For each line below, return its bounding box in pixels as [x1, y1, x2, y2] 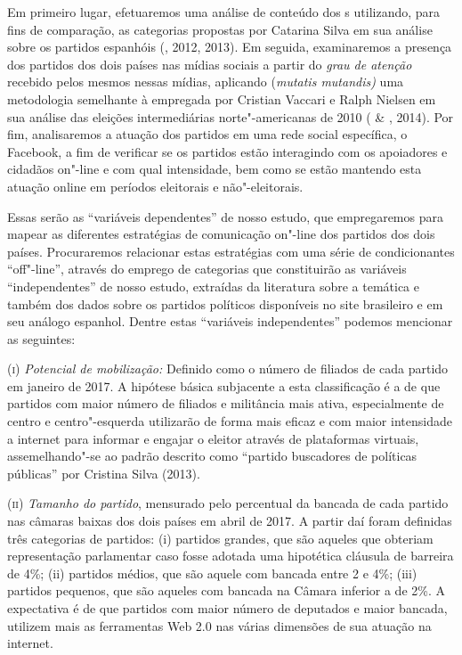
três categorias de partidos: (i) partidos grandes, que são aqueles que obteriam [7, 528, 434, 547]
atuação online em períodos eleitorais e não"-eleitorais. [7, 176, 304, 195]
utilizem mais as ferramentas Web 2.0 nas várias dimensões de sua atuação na [7, 616, 432, 635]
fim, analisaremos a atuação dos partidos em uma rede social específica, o [7, 125, 408, 143]
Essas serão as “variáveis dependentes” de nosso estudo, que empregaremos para [7, 207, 443, 225]
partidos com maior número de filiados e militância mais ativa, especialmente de [7, 394, 444, 413]
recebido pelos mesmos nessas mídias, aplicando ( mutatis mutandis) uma [7, 72, 404, 91]
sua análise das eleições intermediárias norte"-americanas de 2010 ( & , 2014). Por [7, 107, 454, 126]
